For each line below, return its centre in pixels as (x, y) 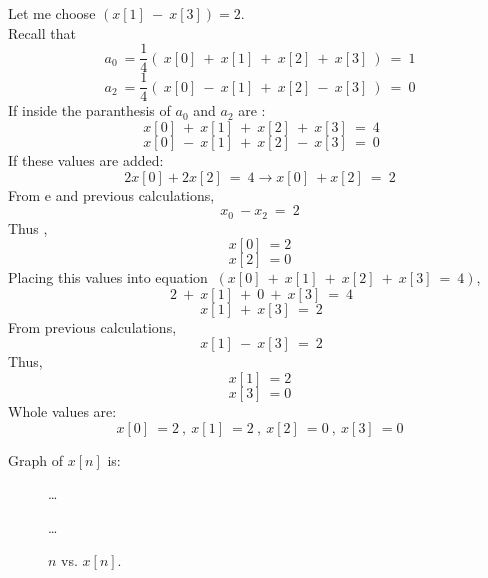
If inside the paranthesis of (89, 110)
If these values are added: (86, 159)
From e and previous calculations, (111, 194)
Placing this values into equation (108, 277)
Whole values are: (62, 410)
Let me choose (52, 13)
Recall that (42, 32)
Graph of (35, 459)
